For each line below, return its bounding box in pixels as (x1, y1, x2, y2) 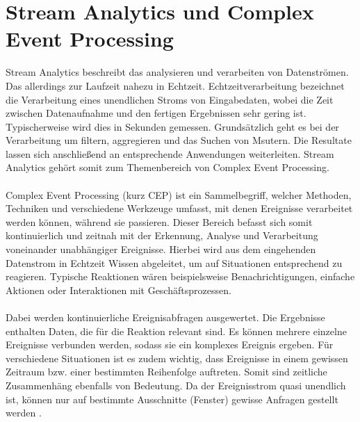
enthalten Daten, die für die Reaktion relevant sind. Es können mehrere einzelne (6, 323, 347, 338)
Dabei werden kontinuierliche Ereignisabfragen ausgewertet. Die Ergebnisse (6, 310, 325, 324)
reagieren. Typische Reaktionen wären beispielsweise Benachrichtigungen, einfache (6, 269, 355, 284)
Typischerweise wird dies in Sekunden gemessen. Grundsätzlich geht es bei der (6, 119, 339, 133)
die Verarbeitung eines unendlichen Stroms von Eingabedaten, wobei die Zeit (6, 92, 334, 106)
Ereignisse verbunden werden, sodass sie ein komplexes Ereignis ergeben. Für (6, 337, 334, 352)
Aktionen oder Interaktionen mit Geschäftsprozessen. (6, 282, 231, 297)
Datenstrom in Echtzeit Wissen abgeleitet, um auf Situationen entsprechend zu (6, 255, 343, 270)
